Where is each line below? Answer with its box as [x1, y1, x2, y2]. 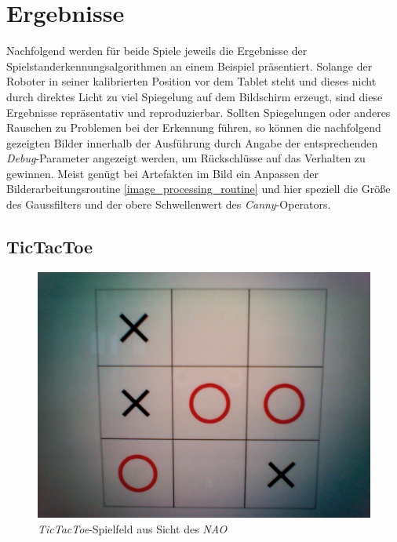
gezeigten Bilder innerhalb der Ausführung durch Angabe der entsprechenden [6, 134, 378, 151]
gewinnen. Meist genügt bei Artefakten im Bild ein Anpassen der [6, 165, 319, 181]
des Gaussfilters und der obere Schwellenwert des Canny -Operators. [6, 196, 331, 213]
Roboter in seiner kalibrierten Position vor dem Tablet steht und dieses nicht [6, 73, 377, 89]
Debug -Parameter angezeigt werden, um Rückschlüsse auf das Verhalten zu [6, 150, 366, 166]
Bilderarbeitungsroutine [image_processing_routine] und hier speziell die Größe [6, 180, 391, 197]
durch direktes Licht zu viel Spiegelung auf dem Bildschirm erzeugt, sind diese [6, 88, 383, 104]
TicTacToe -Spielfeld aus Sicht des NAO [38, 520, 228, 537]
